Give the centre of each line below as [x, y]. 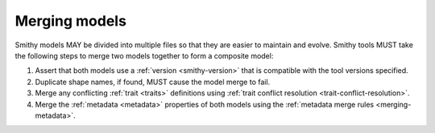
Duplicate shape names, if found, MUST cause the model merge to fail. [153, 82]
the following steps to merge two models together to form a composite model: [144, 55]
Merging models [70, 21]
